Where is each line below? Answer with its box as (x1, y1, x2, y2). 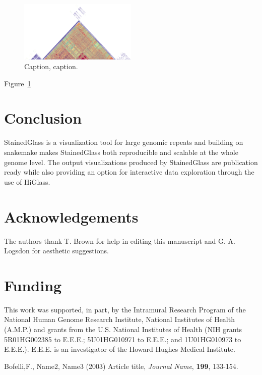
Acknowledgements (4, 206, 139, 227)
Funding (4, 275, 62, 295)
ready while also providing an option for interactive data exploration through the (4, 167, 254, 177)
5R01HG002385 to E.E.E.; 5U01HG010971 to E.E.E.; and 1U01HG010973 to (4, 334, 241, 344)
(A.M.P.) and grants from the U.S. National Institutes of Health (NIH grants (4, 324, 242, 335)
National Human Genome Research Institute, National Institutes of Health (4, 314, 235, 325)
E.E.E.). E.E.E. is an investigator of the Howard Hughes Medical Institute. (4, 344, 235, 354)
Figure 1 (4, 78, 31, 88)
